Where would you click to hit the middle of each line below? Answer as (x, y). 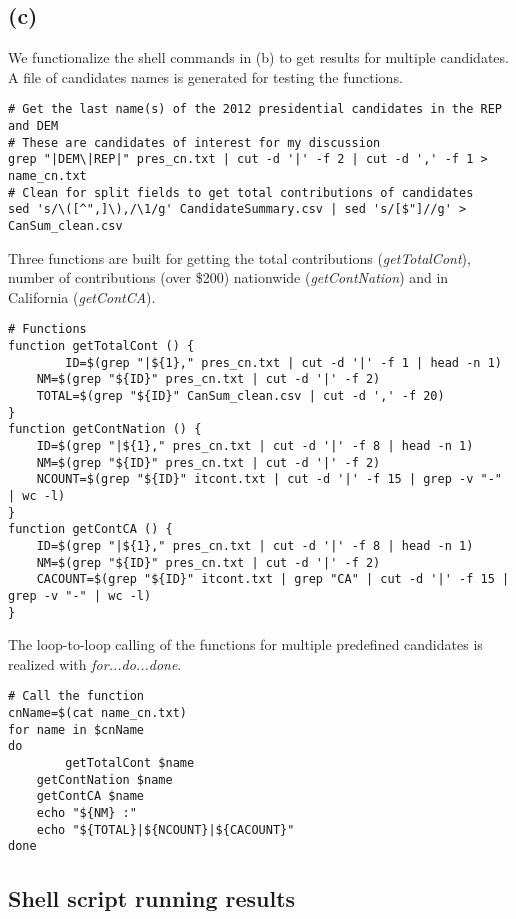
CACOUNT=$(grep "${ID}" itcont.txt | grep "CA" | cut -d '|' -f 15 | (273, 579)
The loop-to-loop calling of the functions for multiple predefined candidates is (245, 644)
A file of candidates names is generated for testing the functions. (205, 76)
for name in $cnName (76, 729)
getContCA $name (90, 796)
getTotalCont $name (130, 763)
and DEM (33, 126)
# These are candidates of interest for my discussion (194, 142)
